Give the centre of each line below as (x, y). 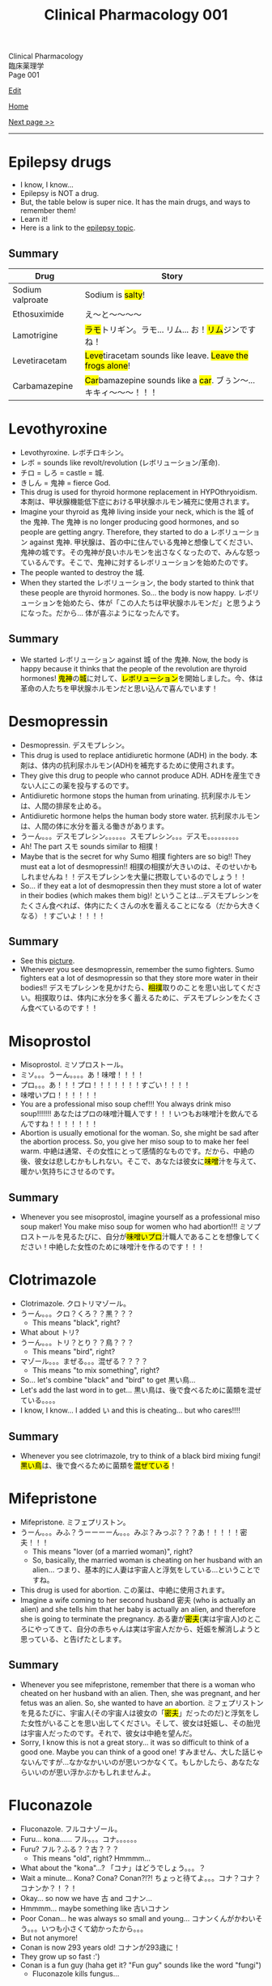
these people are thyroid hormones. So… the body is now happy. (128, 592)
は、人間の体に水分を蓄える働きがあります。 (94, 826)
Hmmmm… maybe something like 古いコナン (95, 1908)
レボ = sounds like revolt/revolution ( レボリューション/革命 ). (120, 462)
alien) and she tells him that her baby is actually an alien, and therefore (138, 1609)
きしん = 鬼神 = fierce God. (65, 483)
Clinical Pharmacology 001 (136, 15)
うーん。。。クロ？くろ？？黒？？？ (77, 1314)
